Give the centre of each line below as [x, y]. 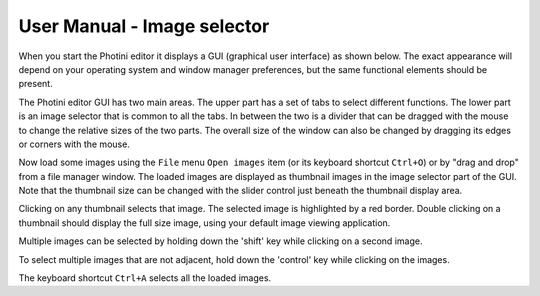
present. [36, 84]
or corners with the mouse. [74, 144]
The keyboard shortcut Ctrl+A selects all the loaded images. [145, 278]
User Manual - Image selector [144, 26]
